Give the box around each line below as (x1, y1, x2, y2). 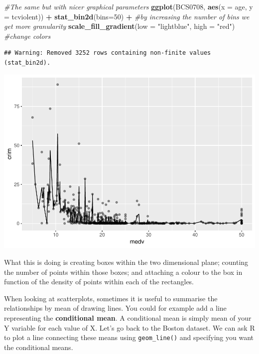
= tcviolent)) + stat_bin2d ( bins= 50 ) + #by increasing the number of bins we (4, 11, 250, 21)
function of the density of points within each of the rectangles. (4, 276, 194, 287)
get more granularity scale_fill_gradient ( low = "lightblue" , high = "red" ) (4, 21, 235, 31)
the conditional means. (4, 342, 73, 352)
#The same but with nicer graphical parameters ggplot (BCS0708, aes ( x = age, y (4, 1, 253, 11)
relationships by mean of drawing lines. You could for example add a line (4, 303, 227, 313)
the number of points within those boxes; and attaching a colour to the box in (4, 266, 243, 277)
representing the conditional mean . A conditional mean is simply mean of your (4, 313, 252, 323)
